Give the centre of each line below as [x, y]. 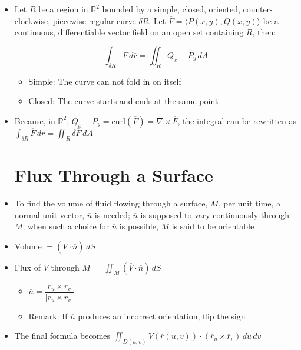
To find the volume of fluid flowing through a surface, [111, 203]
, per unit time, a [249, 203]
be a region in [63, 9]
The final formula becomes [62, 336]
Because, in [35, 120]
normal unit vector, [49, 214]
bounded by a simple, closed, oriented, [171, 9]
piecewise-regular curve [94, 20]
